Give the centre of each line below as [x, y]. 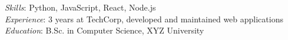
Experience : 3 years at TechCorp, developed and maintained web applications [144, 19]
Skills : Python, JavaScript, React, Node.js [80, 7]
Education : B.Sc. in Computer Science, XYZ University [105, 30]
